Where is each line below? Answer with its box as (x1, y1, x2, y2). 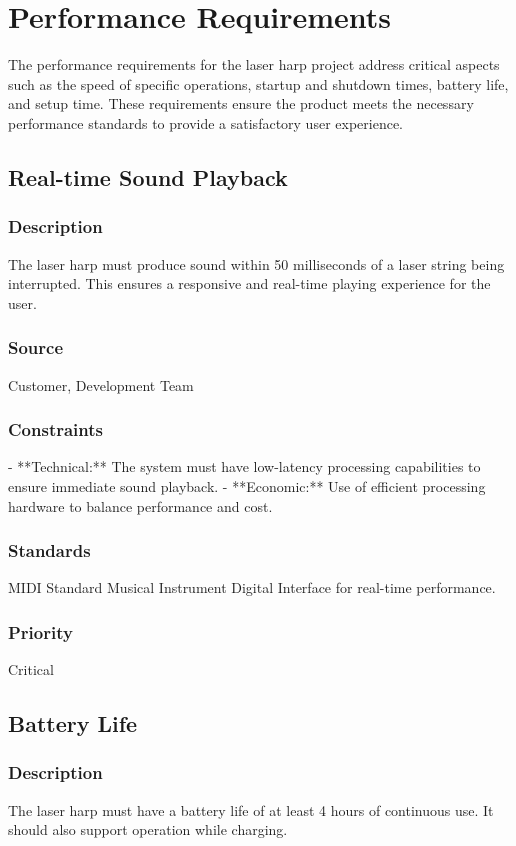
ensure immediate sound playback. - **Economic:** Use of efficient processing (8, 475, 486, 496)
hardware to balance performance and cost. (8, 495, 273, 516)
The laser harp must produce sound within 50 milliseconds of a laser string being (8, 253, 505, 274)
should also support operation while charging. (8, 819, 288, 840)
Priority (8, 619, 73, 644)
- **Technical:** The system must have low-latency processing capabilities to (8, 456, 481, 477)
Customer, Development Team (8, 374, 194, 395)
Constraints (8, 417, 103, 442)
